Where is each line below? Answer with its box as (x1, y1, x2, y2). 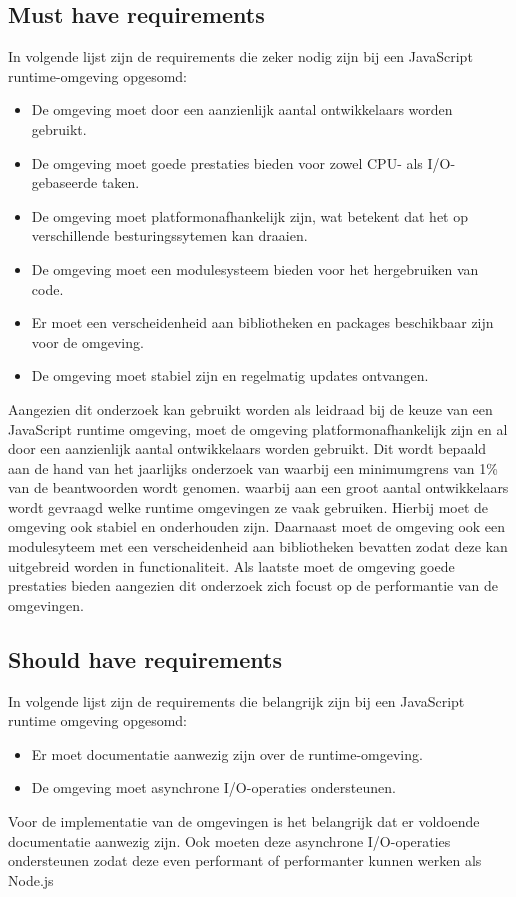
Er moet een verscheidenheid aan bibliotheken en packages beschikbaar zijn (31, 312, 494, 333)
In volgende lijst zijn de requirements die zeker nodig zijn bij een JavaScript (8, 46, 473, 67)
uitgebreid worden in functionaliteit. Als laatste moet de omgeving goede (8, 555, 455, 576)
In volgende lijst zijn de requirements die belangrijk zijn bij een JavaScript (8, 690, 465, 711)
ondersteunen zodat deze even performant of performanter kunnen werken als (8, 850, 482, 871)
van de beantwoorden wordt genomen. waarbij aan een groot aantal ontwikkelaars (8, 477, 509, 498)
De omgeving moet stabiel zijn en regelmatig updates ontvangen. (31, 365, 429, 386)
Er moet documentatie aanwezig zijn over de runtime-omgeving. (31, 743, 423, 764)
